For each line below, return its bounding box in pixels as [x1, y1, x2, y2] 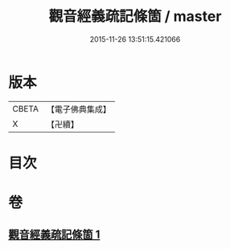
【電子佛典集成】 [46, 104, 111, 115]
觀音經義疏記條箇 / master [48, 7, 222, 26]
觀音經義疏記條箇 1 [8, 228, 101, 242]
